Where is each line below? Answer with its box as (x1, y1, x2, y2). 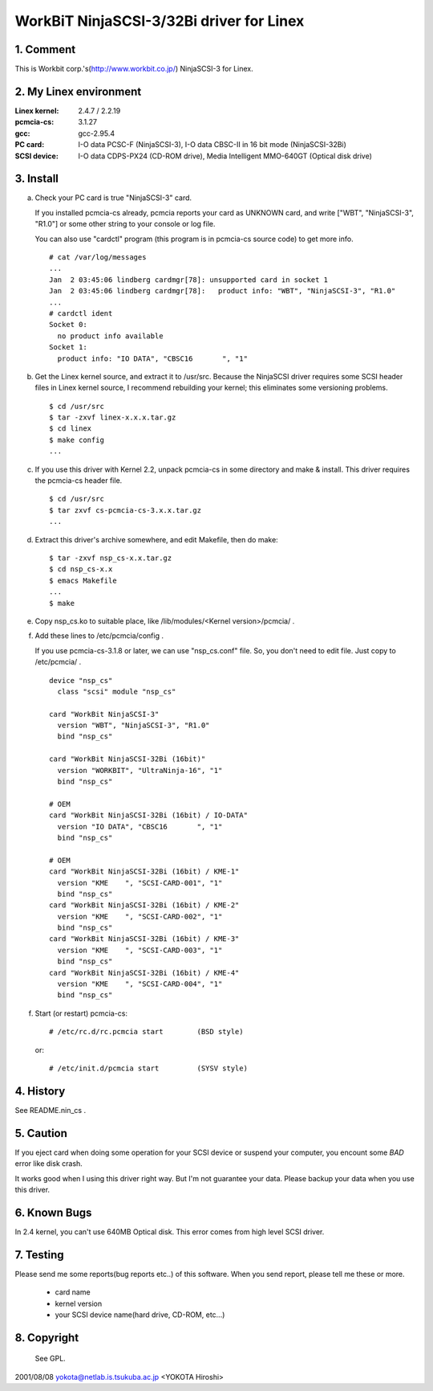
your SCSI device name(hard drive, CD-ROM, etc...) (55, 1310, 225, 1319)
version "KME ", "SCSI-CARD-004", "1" (57, 980, 223, 988)
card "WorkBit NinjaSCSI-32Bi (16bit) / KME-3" (49, 935, 240, 943)
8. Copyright (14, 1331, 79, 1344)
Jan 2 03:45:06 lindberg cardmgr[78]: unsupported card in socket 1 (49, 275, 329, 284)
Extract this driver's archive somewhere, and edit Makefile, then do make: (34, 534, 278, 544)
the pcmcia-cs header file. (34, 476, 123, 485)
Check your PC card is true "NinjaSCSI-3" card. (34, 193, 192, 203)
